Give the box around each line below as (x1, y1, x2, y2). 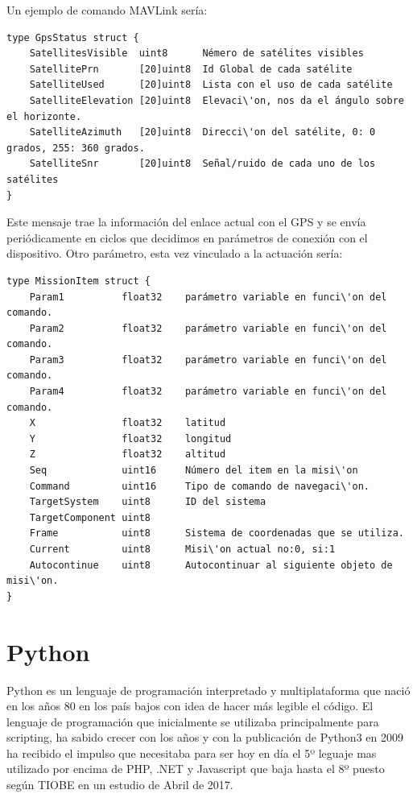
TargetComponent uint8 (29, 511, 151, 523)
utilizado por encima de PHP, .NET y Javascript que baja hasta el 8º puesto (6, 760, 385, 777)
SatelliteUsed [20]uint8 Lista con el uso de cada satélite (29, 79, 393, 91)
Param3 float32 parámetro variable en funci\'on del (29, 354, 387, 366)
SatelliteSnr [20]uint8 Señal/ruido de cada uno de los (29, 158, 376, 170)
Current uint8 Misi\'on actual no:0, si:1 (29, 544, 336, 555)
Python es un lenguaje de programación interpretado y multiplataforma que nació (6, 681, 411, 698)
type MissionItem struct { (6, 275, 151, 287)
